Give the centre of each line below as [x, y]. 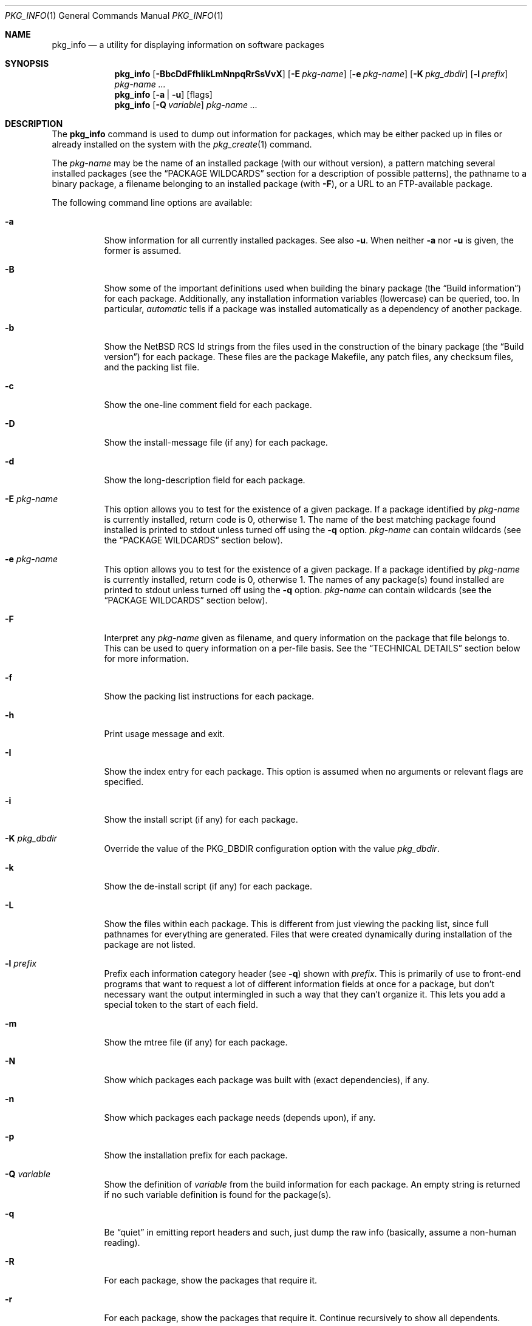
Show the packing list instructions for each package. [209, 696]
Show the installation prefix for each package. [196, 1155]
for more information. [146, 658]
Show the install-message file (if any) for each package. [216, 442]
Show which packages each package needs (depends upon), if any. [240, 1117]
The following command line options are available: [152, 202]
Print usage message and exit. [165, 734]
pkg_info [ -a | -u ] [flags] [163, 94]
